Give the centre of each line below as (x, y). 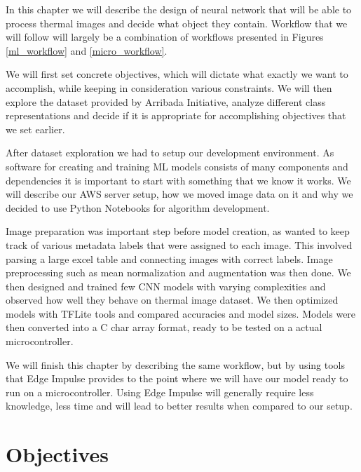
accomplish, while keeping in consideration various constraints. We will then (169, 87)
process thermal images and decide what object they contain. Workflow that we (177, 23)
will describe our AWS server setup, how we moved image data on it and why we (179, 194)
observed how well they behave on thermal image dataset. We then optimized (172, 300)
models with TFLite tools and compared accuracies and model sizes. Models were (181, 313)
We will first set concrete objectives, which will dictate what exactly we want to (177, 74)
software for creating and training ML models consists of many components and (177, 166)
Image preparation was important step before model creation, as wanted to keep (178, 231)
